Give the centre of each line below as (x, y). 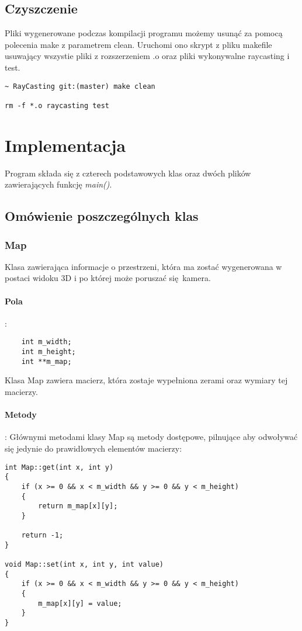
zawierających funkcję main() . (58, 184)
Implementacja (65, 145)
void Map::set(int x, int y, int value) (84, 565)
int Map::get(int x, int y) (59, 467)
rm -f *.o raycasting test (57, 105)
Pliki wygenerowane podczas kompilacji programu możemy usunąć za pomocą (144, 33)
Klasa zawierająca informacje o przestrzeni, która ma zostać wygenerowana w (143, 266)
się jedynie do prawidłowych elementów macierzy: (93, 448)
